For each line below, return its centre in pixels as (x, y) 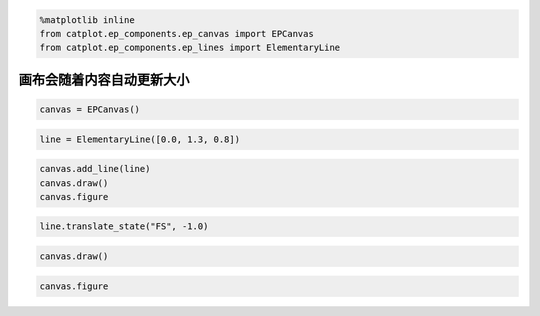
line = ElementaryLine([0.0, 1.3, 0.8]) (139, 139)
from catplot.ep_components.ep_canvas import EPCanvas (176, 33)
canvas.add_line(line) (95, 169)
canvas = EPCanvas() (89, 109)
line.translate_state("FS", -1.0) (124, 226)
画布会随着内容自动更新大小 (104, 79)
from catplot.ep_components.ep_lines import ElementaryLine (190, 48)
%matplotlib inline (87, 19)
